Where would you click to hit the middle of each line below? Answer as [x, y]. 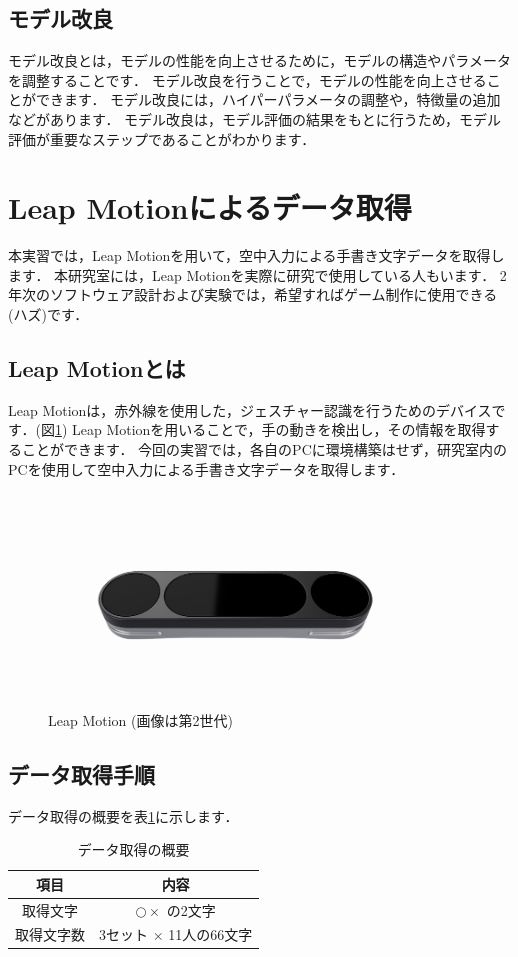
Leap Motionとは [97, 368]
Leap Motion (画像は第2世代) [140, 719]
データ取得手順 [81, 773]
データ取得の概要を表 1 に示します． [123, 815]
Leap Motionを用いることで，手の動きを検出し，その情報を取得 [278, 429]
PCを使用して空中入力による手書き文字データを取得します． [206, 468]
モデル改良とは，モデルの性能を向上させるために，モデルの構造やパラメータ [259, 60]
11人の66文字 [210, 934]
